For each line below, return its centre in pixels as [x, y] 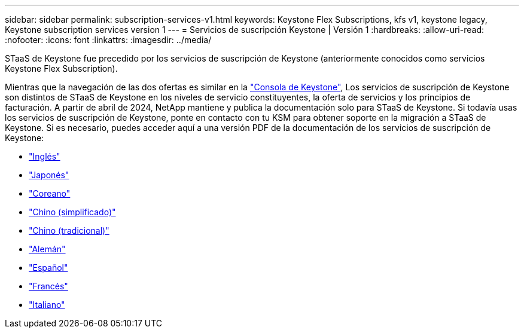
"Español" [48, 268]
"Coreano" [50, 193]
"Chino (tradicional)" [69, 230]
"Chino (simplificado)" [72, 212]
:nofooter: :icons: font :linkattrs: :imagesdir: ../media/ [108, 40]
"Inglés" [45, 156]
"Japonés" [49, 175]
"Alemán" [47, 249]
